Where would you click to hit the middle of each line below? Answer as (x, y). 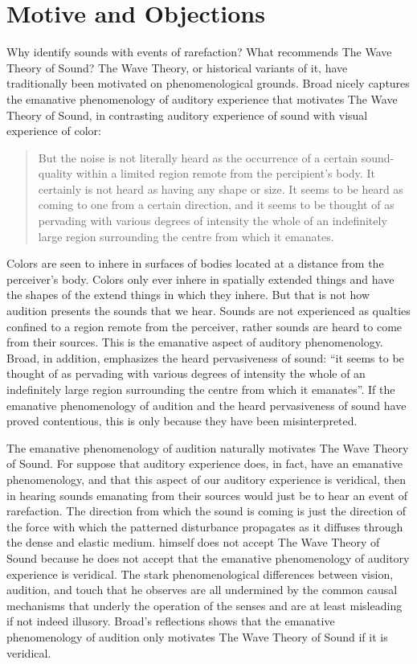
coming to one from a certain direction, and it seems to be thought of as (216, 205)
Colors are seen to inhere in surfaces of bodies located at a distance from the (195, 263)
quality (55, 173)
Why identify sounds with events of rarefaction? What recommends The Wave (199, 52)
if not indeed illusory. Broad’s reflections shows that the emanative (171, 621)
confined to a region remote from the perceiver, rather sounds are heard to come (204, 326)
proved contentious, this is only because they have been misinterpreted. (182, 421)
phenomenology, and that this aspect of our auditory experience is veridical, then (206, 479)
